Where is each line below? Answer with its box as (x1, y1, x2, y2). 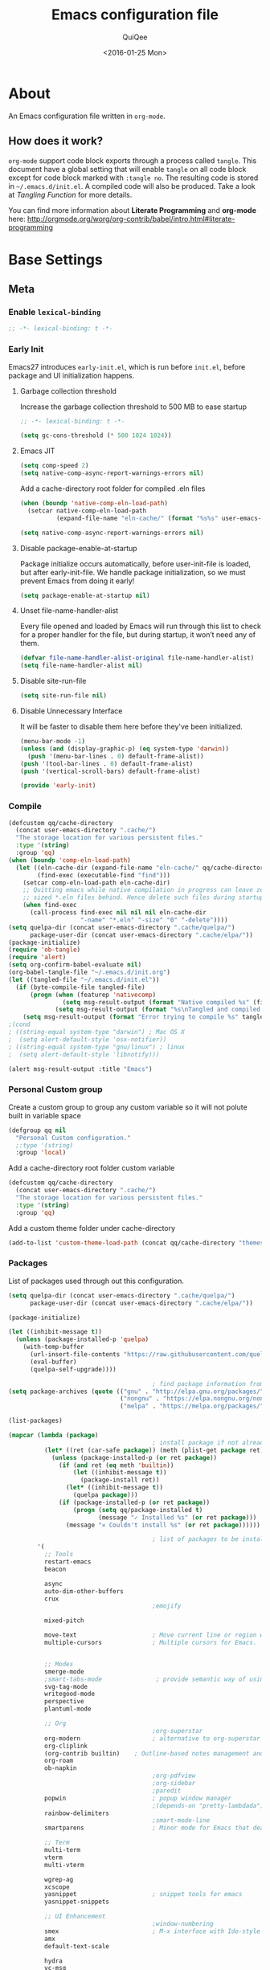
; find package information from (152, 1379, 264, 1388)
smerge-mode (43, 1667, 84, 1676)
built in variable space (8, 1110, 82, 1120)
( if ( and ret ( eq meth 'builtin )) (59, 1461, 174, 1469)
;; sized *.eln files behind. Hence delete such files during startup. (22, 893, 268, 901)
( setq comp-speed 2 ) (19, 462, 89, 470)
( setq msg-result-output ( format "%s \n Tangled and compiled (55, 1006, 261, 1014)
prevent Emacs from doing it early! (19, 576, 135, 586)
